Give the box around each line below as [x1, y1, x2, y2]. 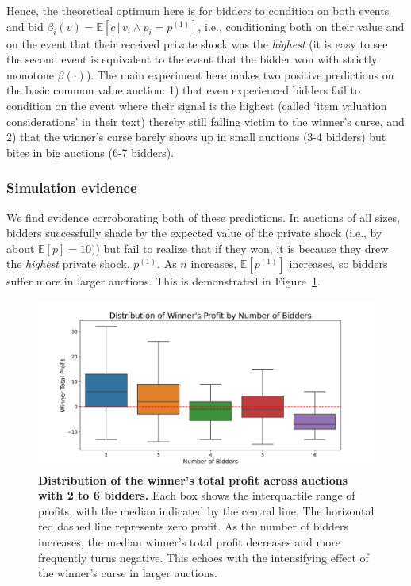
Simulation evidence [6, 178, 137, 197]
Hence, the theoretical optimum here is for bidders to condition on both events [6, 2, 390, 18]
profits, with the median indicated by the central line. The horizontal [38, 502, 375, 519]
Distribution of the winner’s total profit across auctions [38, 471, 348, 488]
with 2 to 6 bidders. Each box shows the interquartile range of [38, 487, 355, 504]
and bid [6, 17, 44, 34]
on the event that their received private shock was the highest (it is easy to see [6, 35, 388, 52]
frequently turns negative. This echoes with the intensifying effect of [38, 549, 369, 565]
